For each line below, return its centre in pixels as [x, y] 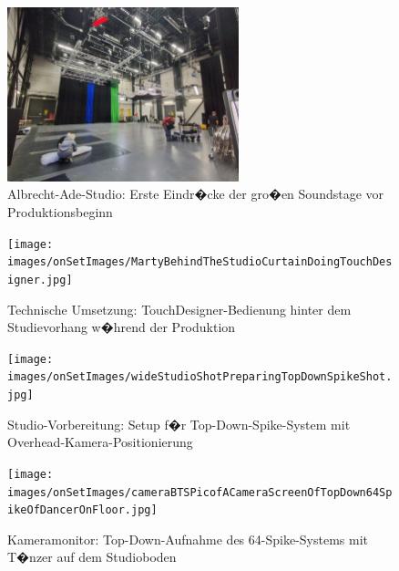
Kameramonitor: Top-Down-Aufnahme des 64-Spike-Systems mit [188, 539]
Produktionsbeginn [60, 211]
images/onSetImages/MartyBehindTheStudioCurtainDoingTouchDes [200, 262]
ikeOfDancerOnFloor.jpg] [82, 510]
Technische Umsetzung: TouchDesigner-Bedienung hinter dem [179, 309]
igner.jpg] [40, 280]
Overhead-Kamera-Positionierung [100, 442]
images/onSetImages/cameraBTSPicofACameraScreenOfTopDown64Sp [200, 492]
